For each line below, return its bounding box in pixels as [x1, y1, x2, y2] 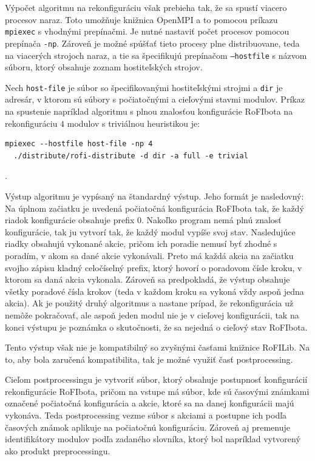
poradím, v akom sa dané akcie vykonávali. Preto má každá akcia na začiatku [5, 249, 294, 261]
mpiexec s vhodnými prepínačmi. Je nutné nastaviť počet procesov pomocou [5, 25, 290, 38]
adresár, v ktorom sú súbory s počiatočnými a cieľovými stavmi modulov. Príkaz [5, 93, 305, 106]
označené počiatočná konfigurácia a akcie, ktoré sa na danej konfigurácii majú [5, 397, 294, 409]
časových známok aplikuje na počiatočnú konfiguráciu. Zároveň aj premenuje [5, 420, 291, 433]
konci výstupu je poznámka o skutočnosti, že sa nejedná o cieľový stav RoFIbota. [5, 320, 308, 333]
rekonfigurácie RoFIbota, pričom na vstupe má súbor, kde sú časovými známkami [5, 385, 310, 397]
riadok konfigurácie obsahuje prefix [5, 214, 135, 226]
